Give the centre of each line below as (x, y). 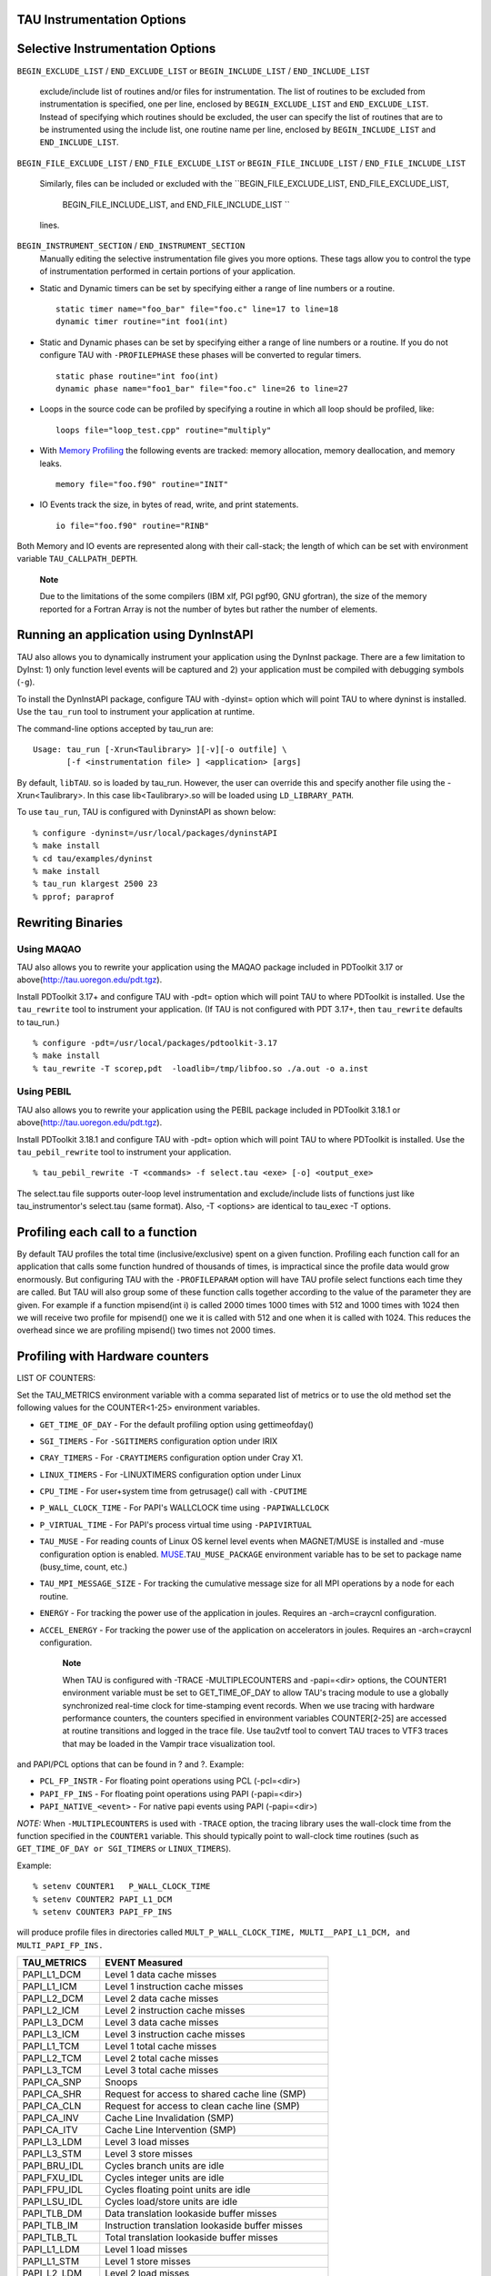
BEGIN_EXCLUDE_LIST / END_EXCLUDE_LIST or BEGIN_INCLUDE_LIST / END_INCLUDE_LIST (193, 71)
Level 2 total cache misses (162, 2058)
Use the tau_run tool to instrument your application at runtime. (136, 712)
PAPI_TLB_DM (52, 2214)
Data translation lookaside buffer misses (191, 2214)
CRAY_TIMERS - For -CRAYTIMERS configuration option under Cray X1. (171, 1458)
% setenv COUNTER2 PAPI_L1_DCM (103, 1899)
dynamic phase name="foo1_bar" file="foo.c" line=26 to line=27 (202, 388)
